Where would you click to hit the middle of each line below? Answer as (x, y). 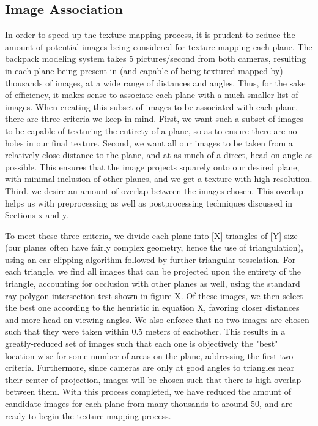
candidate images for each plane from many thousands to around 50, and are (149, 404)
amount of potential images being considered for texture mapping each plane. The (159, 46)
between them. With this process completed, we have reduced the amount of (148, 391)
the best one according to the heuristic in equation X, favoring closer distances (152, 307)
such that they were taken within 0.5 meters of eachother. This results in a (145, 331)
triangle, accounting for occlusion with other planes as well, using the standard (153, 283)
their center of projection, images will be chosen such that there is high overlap (153, 379)
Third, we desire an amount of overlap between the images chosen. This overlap (154, 190)
